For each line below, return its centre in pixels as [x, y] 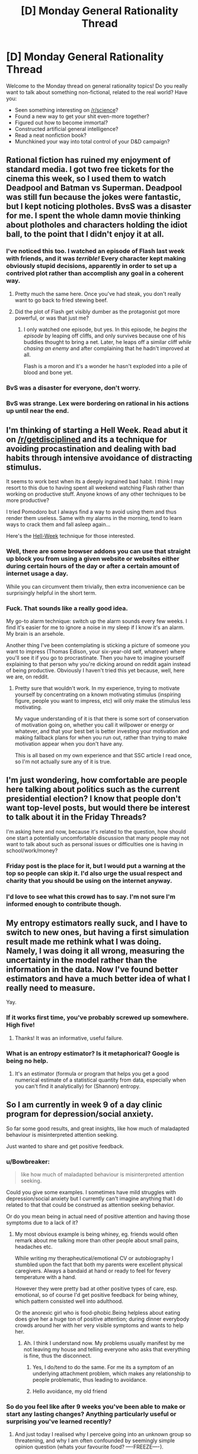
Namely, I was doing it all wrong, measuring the [95, 951]
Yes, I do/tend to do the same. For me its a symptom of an [103, 1367]
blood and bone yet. [48, 372]
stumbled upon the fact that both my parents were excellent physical [98, 1265]
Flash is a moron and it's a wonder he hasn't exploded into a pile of [106, 366]
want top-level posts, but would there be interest [98, 808]
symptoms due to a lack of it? [42, 1223]
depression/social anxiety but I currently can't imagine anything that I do [95, 1198]
